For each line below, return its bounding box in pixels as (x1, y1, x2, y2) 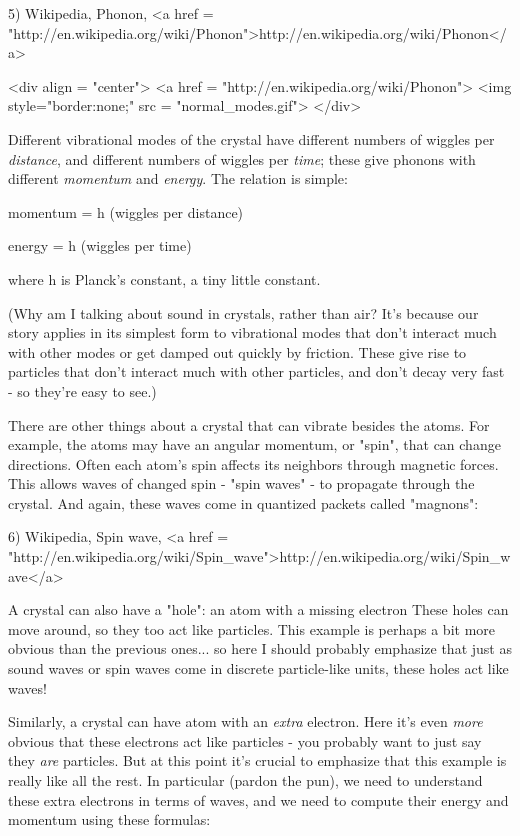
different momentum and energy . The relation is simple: (8, 168, 348, 189)
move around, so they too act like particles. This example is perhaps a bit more (8, 618, 496, 639)
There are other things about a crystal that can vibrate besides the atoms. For (8, 414, 490, 435)
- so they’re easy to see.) (8, 380, 157, 401)
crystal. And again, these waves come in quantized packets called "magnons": (8, 492, 479, 513)
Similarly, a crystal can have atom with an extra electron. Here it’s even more (8, 711, 483, 732)
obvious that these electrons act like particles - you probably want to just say (8, 730, 482, 751)
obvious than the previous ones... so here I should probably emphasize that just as (8, 638, 512, 659)
